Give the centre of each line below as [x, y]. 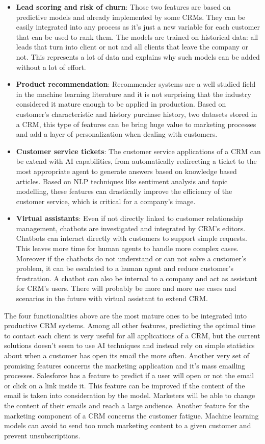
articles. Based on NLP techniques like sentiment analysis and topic [122, 181]
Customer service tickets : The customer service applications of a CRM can [138, 151]
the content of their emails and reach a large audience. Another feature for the [127, 405]
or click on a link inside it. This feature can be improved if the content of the [125, 385]
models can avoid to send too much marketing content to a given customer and [128, 425]
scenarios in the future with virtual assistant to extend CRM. [112, 298]
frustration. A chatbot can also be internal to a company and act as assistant [137, 278]
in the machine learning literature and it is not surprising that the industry [134, 94]
